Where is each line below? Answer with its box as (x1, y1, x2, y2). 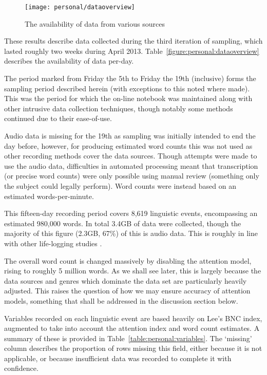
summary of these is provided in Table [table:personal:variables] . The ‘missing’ (4, 332, 252, 343)
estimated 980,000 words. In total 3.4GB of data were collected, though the (4, 218, 241, 228)
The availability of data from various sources (25, 18, 165, 29)
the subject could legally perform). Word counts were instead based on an (4, 180, 236, 191)
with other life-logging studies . (4, 238, 102, 248)
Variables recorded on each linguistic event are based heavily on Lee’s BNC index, (4, 312, 262, 323)
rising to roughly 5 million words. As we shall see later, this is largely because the (4, 265, 261, 276)
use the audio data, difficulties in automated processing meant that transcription (4, 160, 258, 171)
